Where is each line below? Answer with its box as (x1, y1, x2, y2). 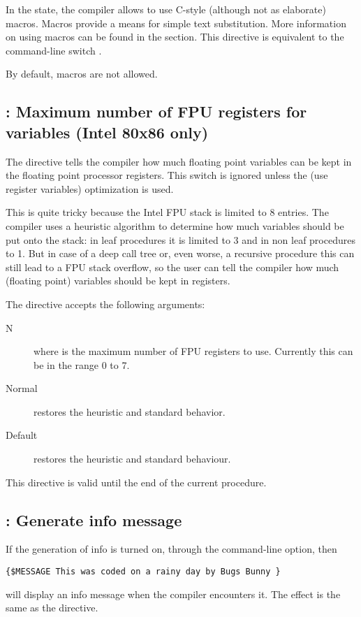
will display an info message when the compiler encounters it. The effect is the (6, 586, 341, 601)
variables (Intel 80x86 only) (6, 121, 209, 143)
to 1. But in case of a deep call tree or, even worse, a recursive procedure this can (6, 246, 355, 261)
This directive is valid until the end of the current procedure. (6, 474, 267, 489)
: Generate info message (6, 509, 182, 530)
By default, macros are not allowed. (6, 66, 158, 81)
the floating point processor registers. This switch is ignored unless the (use (6, 168, 328, 182)
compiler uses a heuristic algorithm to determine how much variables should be (6, 218, 344, 233)
